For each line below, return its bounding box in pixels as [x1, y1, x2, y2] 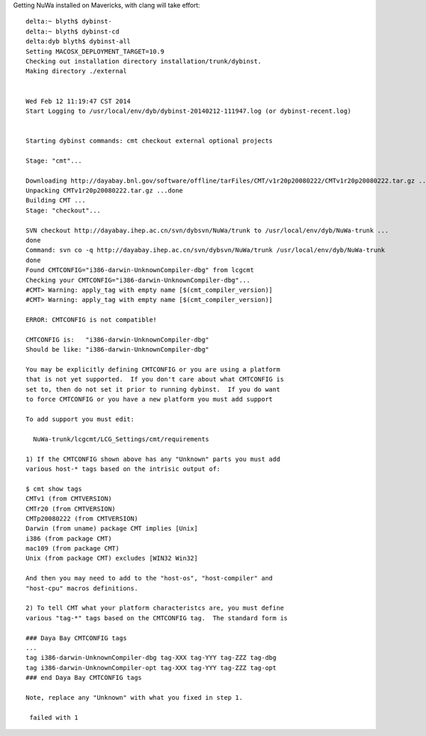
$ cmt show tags [26, 485, 82, 493]
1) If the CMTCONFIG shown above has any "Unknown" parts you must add [26, 455, 280, 463]
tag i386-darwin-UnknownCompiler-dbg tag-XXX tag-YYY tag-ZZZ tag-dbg [26, 654, 277, 662]
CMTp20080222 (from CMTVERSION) [26, 514, 138, 522]
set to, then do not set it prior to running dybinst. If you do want [26, 385, 280, 394]
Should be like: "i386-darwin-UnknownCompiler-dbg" [26, 345, 209, 354]
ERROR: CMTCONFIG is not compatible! [26, 316, 158, 324]
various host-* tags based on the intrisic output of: [26, 465, 221, 472]
